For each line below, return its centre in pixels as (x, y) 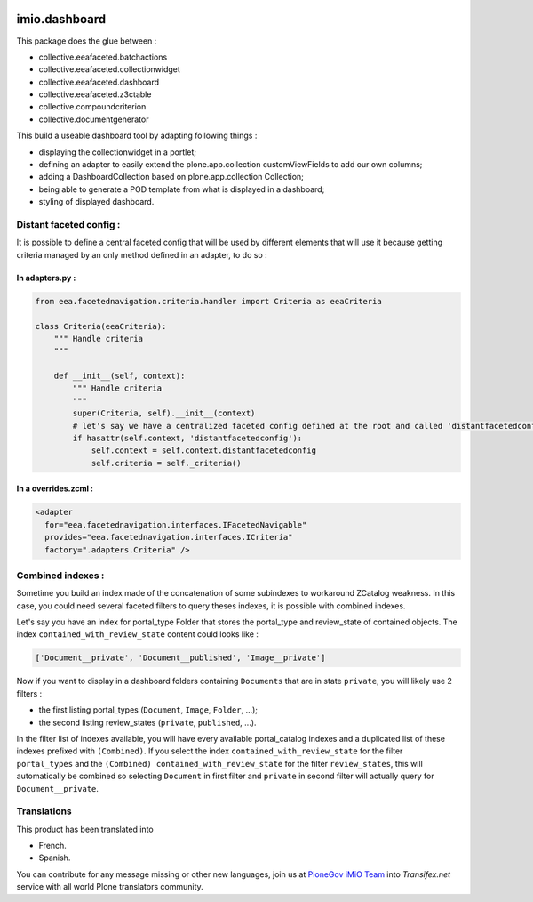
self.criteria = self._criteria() (166, 463)
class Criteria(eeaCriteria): (101, 326)
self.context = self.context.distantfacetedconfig (204, 451)
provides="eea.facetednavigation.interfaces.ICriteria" (169, 537)
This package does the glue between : (87, 41)
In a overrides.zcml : (55, 488)
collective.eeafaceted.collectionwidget (110, 69)
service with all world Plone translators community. (110, 887)
